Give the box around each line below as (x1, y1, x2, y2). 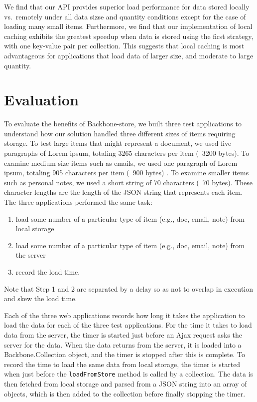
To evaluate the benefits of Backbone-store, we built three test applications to (4, 118, 242, 129)
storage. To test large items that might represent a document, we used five (4, 138, 232, 148)
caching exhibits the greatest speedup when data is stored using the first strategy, (4, 30, 254, 41)
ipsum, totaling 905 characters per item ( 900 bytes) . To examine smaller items (4, 167, 249, 178)
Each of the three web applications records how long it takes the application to (4, 310, 245, 320)
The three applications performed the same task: (4, 197, 152, 207)
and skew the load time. (4, 293, 77, 304)
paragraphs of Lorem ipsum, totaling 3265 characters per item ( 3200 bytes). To (4, 148, 250, 158)
